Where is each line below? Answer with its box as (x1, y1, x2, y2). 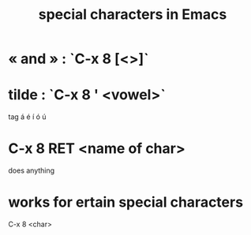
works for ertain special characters (8, 193, 243, 211)
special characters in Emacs (38, 6, 227, 24)
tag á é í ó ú (8, 112, 47, 121)
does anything (8, 166, 55, 175)
